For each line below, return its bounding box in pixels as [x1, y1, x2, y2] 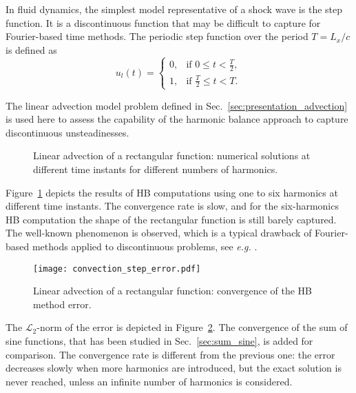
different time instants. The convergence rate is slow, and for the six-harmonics [6, 199, 339, 213]
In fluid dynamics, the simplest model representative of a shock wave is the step [6, 2, 343, 16]
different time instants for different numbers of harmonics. [33, 162, 278, 176]
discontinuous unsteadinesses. [6, 125, 129, 139]
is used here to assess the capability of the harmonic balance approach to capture [6, 112, 348, 126]
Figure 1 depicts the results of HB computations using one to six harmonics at [6, 185, 338, 199]
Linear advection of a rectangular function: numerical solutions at [33, 148, 311, 163]
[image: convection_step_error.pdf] [33, 263, 201, 274]
